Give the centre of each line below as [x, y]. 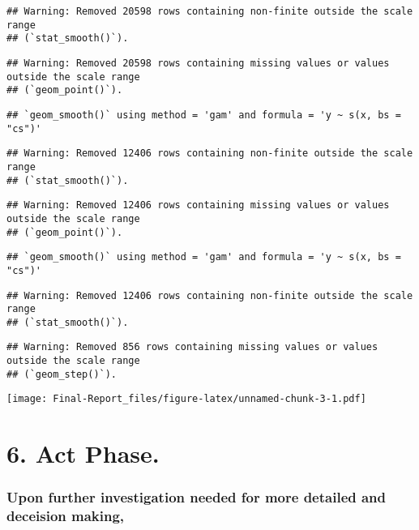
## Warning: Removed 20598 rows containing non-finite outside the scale [210, 11]
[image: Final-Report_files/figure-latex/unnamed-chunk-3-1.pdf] [186, 399]
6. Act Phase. [83, 453]
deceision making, [66, 516]
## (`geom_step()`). [62, 374]
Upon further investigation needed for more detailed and [197, 497]
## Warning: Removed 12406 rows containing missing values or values [198, 205]
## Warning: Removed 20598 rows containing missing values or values [198, 63]
